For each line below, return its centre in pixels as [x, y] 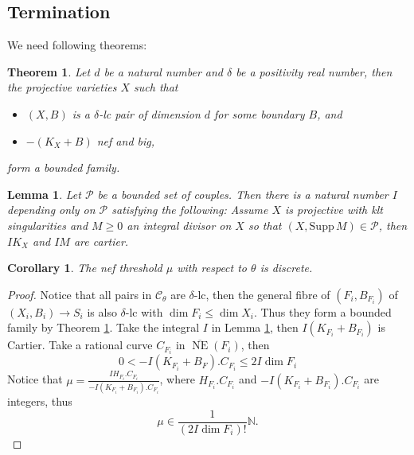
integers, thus [40, 401]
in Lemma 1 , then [255, 327]
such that [156, 87]
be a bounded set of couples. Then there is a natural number [243, 194]
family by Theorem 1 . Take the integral [103, 327]
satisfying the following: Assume [190, 210]
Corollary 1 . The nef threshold [85, 268]
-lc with [144, 311]
